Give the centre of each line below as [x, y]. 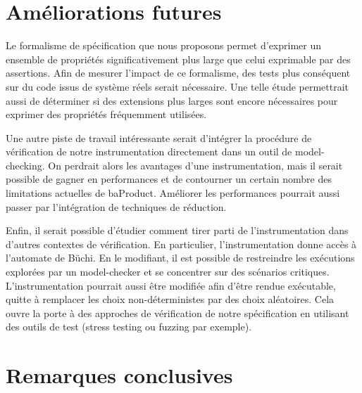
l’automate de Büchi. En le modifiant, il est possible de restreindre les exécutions [180, 258]
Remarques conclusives [119, 375]
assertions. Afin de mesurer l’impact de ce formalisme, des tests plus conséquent [178, 73]
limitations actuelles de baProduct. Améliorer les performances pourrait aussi [173, 193]
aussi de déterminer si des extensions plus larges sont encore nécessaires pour [172, 100]
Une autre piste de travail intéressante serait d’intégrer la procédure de [159, 137]
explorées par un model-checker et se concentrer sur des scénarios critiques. [168, 272]
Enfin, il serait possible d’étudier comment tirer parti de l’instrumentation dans [177, 230]
